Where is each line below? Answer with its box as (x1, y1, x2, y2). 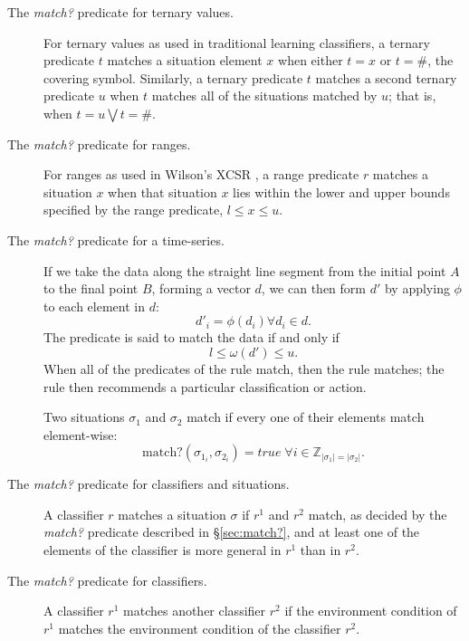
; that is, (388, 86, 436, 105)
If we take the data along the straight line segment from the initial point (43, 261, 446, 280)
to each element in (43, 296, 145, 315)
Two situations (43, 407, 125, 426)
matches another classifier (123, 601, 266, 620)
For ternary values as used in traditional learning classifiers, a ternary (43, 33, 430, 52)
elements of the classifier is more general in (43, 541, 282, 560)
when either (278, 51, 343, 70)
